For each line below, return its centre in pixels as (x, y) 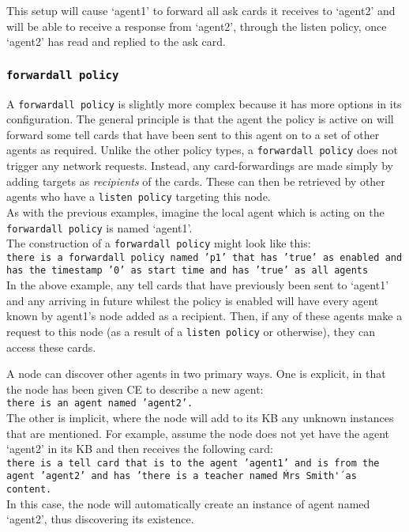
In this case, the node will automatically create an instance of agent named (188, 503)
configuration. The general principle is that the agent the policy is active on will (200, 119)
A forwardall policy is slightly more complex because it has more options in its (204, 103)
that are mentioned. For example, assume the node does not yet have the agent (198, 433)
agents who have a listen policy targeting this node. (139, 196)
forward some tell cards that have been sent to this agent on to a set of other (193, 134)
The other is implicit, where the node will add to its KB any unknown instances (200, 417)
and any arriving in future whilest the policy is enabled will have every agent (193, 300)
